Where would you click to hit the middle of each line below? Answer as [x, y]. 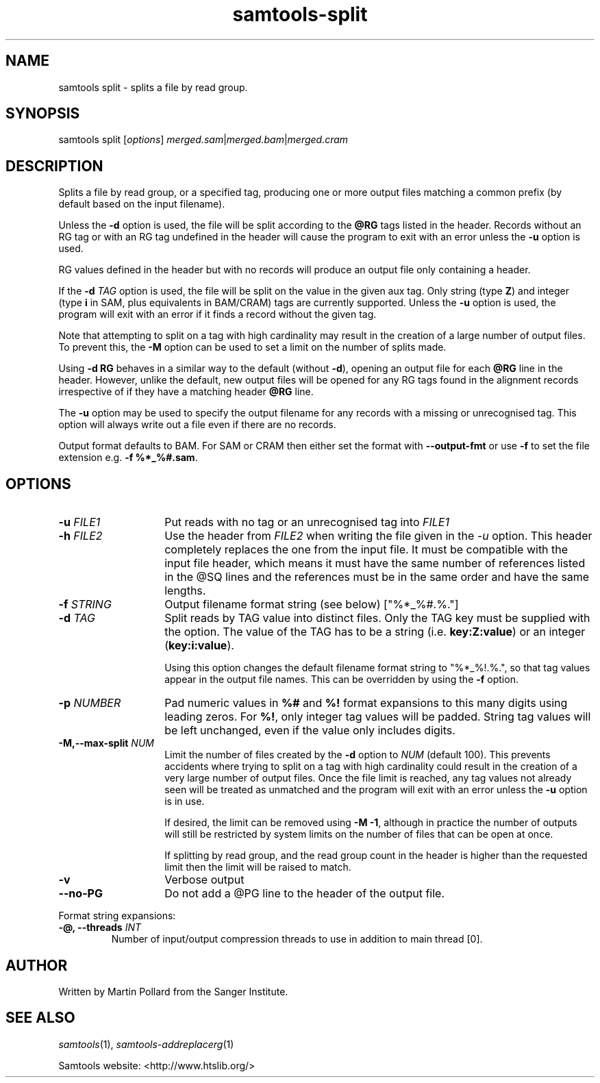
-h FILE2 [80, 536]
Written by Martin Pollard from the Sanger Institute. [173, 991]
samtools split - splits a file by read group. [153, 87]
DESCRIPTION [54, 166]
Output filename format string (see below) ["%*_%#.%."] [312, 605]
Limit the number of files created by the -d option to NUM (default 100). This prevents [358, 755]
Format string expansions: [117, 916]
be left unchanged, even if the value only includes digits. [310, 731]
